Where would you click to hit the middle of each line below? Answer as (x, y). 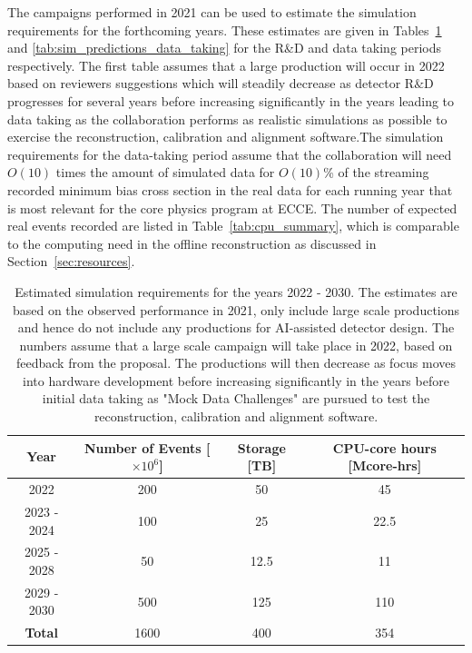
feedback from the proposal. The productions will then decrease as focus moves (236, 363)
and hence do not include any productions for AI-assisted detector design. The (236, 327)
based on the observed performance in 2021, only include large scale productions (236, 309)
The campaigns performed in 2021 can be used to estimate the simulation (212, 12)
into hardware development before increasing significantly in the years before (236, 380)
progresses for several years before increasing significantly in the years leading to (231, 100)
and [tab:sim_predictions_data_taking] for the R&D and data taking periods (225, 48)
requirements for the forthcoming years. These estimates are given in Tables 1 (225, 30)
